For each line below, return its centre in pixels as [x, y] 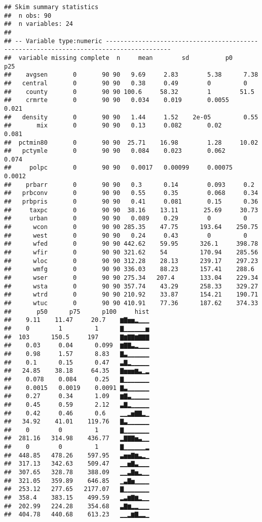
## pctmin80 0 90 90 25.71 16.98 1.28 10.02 [131, 142]
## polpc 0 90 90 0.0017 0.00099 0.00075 [119, 168]
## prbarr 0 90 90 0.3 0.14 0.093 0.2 [129, 185]
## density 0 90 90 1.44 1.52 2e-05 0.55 [131, 117]
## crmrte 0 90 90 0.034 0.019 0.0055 [117, 100]
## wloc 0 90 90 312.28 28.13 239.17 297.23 [131, 261]
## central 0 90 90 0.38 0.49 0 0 [126, 83]
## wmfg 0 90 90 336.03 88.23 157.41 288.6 [129, 269]
